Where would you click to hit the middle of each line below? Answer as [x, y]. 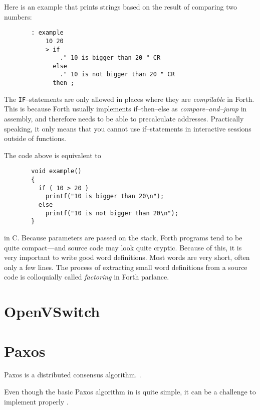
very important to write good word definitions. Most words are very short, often [127, 257]
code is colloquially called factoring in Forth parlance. [87, 277]
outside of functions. [35, 138]
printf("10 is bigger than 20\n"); [105, 196]
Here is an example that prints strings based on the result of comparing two [120, 7]
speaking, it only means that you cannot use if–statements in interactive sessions [128, 128]
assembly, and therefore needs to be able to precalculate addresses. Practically [124, 119]
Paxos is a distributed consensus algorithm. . [73, 375]
